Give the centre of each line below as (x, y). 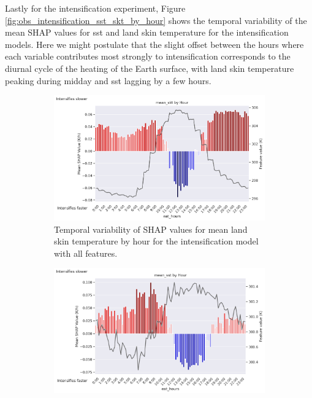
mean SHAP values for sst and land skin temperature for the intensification (147, 32)
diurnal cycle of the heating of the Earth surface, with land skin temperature (150, 68)
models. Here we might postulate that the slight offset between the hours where (154, 44)
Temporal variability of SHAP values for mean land (151, 229)
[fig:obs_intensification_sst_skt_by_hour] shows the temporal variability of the (156, 20)
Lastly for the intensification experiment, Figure (95, 8)
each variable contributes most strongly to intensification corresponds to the (148, 56)
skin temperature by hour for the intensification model (156, 241)
